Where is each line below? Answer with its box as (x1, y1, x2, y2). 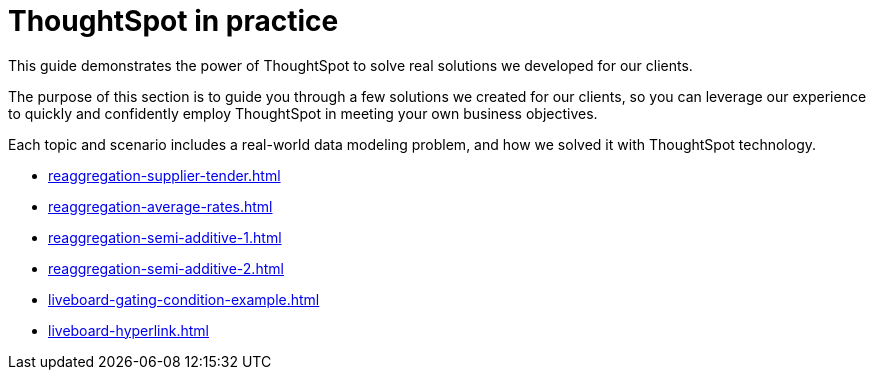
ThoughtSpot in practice (8, 4, 339, 38)
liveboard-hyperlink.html (48, 321, 209, 339)
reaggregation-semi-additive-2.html (48, 259, 284, 277)
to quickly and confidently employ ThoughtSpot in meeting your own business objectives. (8, 104, 598, 122)
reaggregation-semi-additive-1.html (48, 228, 282, 246)
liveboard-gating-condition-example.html (48, 290, 320, 308)
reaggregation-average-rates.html (48, 197, 273, 215)
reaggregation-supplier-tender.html (48, 166, 281, 184)
